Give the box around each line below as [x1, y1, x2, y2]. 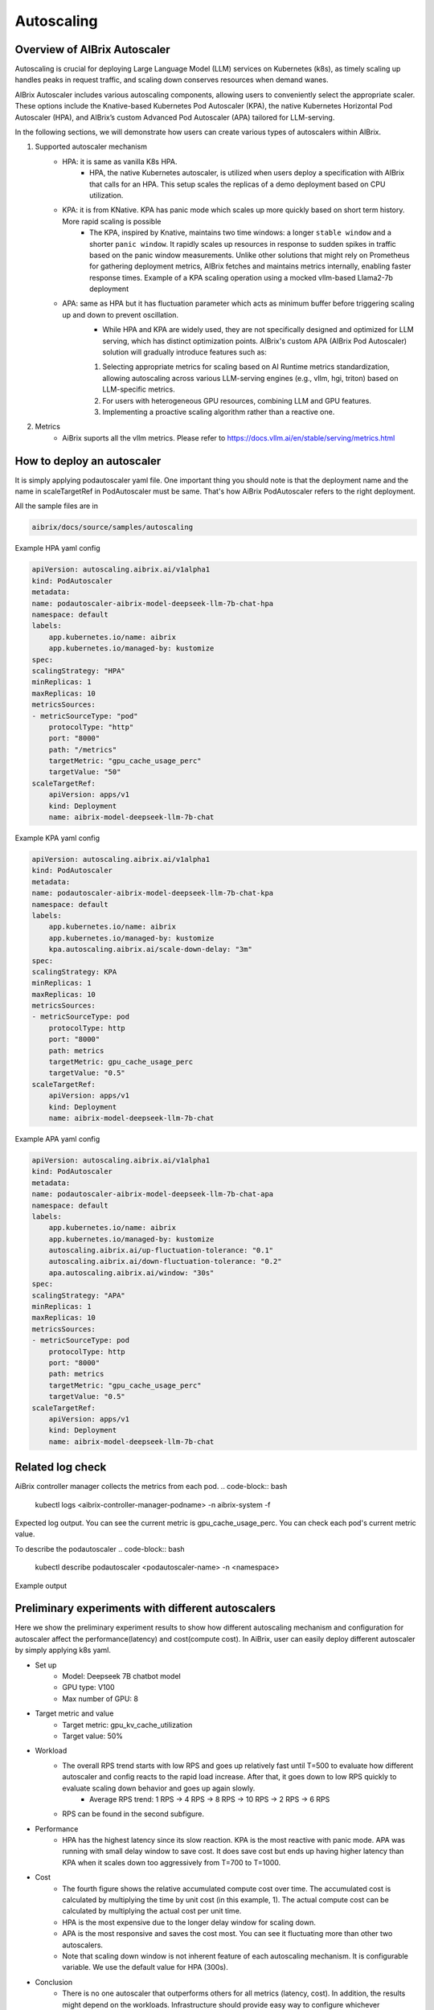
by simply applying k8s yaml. [14, 1645, 112, 1655]
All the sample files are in [14, 501, 99, 511]
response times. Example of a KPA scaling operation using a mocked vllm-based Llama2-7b [89, 273, 394, 282]
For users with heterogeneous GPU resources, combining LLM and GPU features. [102, 396, 371, 405]
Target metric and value [35, 1708, 114, 1718]
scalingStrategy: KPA [31, 967, 117, 976]
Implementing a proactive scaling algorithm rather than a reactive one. [102, 407, 335, 416]
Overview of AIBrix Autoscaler [14, 43, 170, 56]
